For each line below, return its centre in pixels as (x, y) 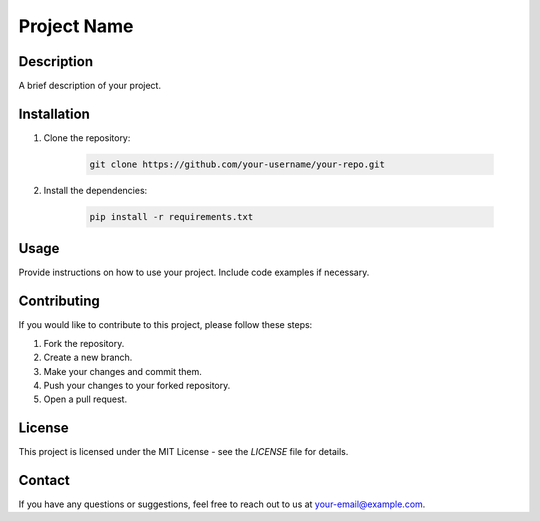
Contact (44, 480)
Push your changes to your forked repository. (137, 385)
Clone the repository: (87, 137)
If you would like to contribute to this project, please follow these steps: (165, 325)
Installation (54, 113)
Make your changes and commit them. (122, 371)
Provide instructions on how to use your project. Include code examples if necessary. (194, 272)
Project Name (76, 26)
